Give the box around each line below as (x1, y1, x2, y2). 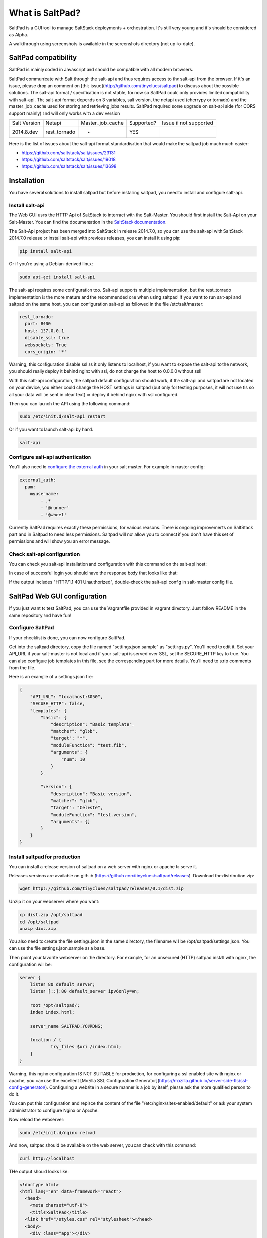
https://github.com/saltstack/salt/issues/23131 (21, 150, 116, 155)
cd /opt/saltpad (19, 919, 59, 925)
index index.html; (30, 1009, 75, 1015)
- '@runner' (40, 505, 69, 511)
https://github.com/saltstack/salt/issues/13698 (21, 163, 117, 169)
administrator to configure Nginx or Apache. (9, 1107, 99, 1113)
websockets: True (25, 342, 67, 348)
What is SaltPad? (9, 7, 81, 18)
